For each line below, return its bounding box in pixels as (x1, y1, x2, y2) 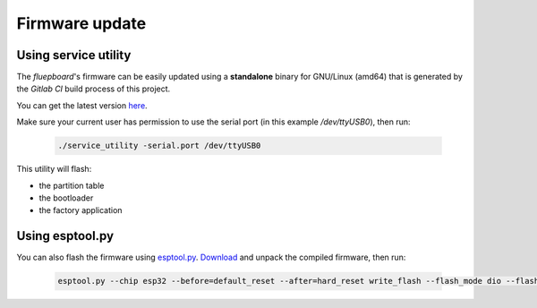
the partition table (38, 180, 105, 191)
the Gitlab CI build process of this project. (16, 83, 171, 94)
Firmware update (16, 13, 147, 33)
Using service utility (16, 47, 132, 63)
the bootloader (38, 192, 94, 203)
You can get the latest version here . (16, 99, 148, 111)
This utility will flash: (16, 164, 92, 175)
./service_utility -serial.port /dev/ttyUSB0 (57, 141, 261, 151)
